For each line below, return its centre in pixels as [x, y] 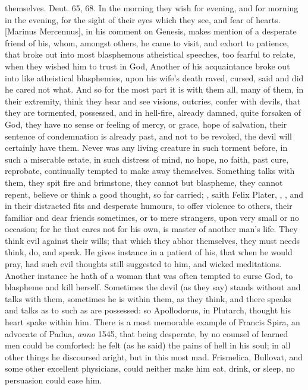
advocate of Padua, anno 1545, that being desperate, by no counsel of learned [147, 333]
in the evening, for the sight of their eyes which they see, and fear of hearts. [143, 19]
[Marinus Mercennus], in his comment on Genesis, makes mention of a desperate [151, 31]
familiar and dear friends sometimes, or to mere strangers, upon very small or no [152, 217]
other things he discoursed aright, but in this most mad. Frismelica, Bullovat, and [154, 356]
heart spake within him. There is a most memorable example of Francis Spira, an [153, 322]
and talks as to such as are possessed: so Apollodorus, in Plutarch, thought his [148, 310]
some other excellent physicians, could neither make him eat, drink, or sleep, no [150, 368]
